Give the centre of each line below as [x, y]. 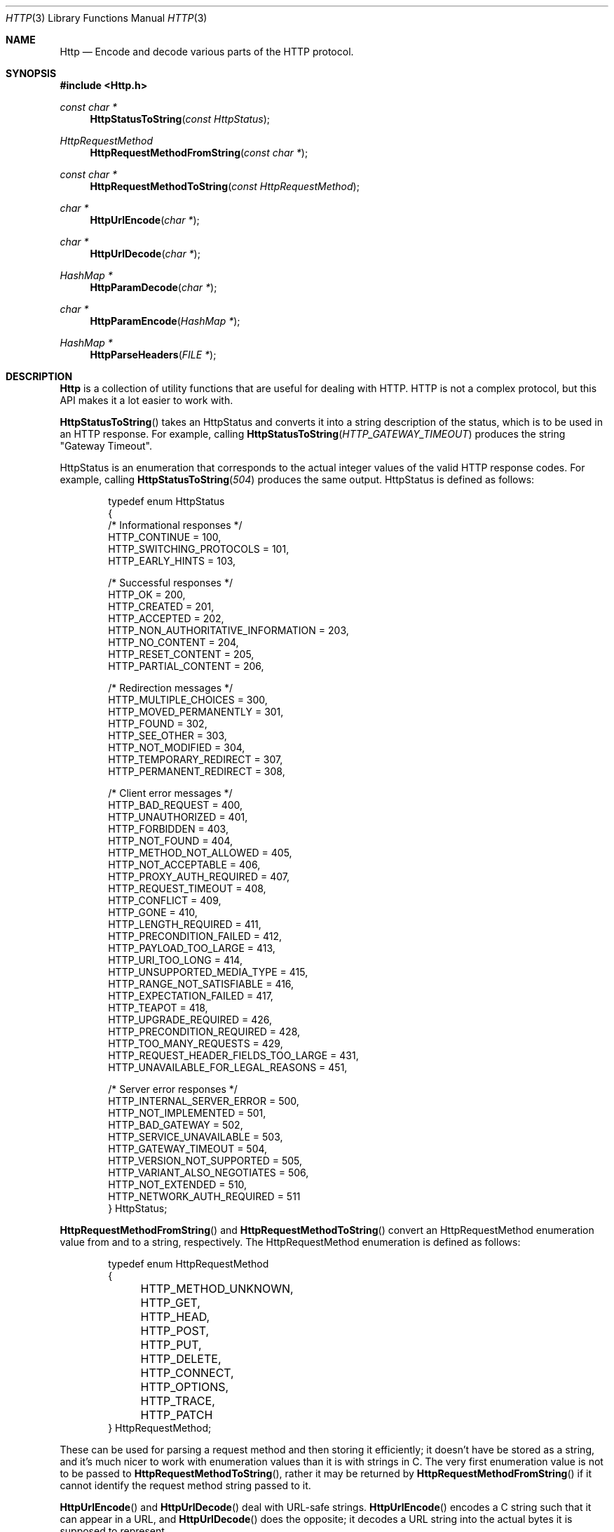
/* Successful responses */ [170, 583]
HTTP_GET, [170, 1303]
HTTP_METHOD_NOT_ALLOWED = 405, [200, 853]
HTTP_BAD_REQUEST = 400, [176, 805]
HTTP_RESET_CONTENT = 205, [181, 654]
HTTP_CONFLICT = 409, [165, 900]
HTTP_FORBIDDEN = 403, [168, 829]
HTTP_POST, [175, 1331]
